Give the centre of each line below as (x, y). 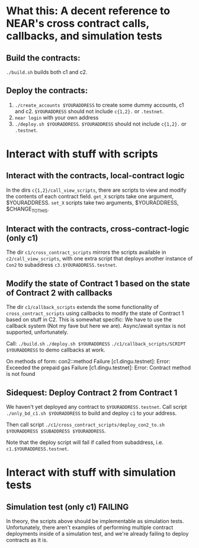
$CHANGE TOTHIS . (28, 209)
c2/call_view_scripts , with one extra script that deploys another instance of (99, 259)
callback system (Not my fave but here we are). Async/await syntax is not (96, 326)
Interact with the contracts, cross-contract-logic (98, 229)
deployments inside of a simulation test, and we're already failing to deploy (97, 534)
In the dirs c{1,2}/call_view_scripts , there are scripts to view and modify (96, 190)
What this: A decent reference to (88, 11)
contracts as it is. (27, 540)
